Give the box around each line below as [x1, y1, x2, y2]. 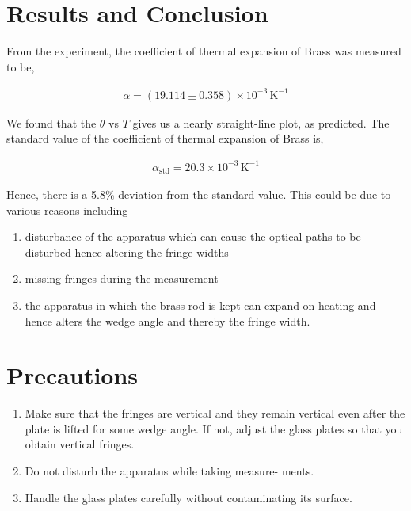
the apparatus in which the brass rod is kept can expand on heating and [25, 296, 376, 313]
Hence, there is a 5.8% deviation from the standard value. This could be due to [6, 186, 391, 203]
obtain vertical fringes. [25, 436, 135, 452]
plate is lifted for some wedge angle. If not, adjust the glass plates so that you [25, 420, 403, 437]
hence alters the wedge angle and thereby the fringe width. [25, 312, 310, 329]
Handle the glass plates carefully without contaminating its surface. [25, 489, 352, 505]
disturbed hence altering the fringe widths [25, 243, 229, 260]
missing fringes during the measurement [25, 270, 219, 287]
